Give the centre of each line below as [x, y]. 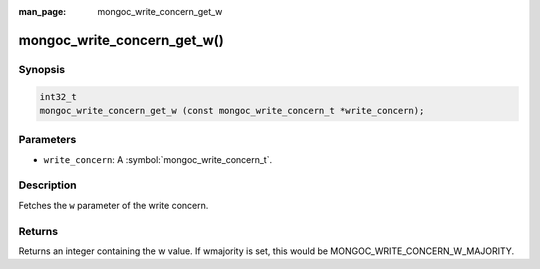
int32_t [58, 96]
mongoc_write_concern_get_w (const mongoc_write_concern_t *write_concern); [232, 110]
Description [47, 185]
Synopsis [41, 69]
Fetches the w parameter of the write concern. [113, 205]
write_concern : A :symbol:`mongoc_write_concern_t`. [158, 159]
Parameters [47, 140]
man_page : [42, 11]
